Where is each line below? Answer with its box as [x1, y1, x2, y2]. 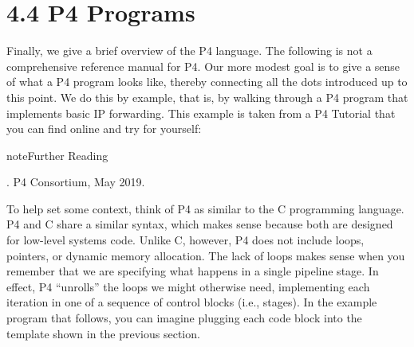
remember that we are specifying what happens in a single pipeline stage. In [6, 263, 379, 279]
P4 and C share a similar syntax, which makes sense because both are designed [6, 216, 393, 232]
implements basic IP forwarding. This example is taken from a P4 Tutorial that [6, 104, 396, 121]
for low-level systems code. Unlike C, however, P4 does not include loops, [6, 232, 365, 248]
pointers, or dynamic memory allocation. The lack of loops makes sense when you [6, 247, 405, 263]
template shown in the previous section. [6, 325, 200, 341]
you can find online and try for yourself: [6, 120, 202, 137]
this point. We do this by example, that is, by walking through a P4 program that [6, 88, 408, 105]
